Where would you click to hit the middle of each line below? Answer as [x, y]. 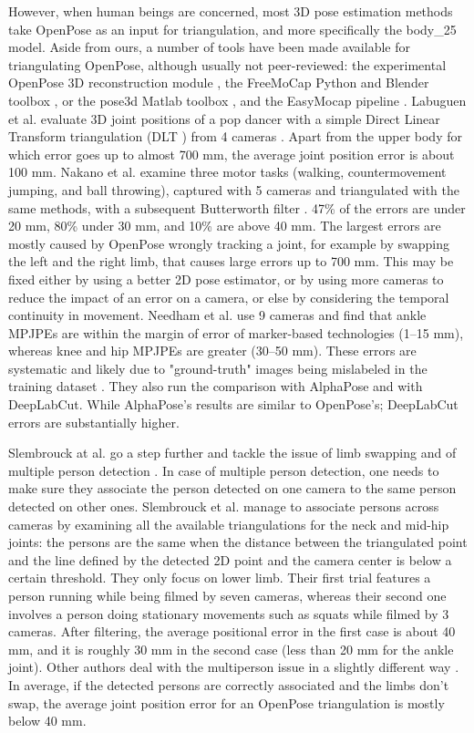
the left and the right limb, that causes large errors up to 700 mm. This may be [231, 261]
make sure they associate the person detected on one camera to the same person [232, 488]
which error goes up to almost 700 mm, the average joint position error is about [232, 154]
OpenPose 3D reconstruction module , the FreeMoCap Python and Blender [219, 83]
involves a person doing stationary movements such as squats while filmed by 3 [229, 613]
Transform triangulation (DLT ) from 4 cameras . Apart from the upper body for [235, 136]
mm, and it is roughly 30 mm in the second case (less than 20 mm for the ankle [231, 649]
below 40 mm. [47, 721]
